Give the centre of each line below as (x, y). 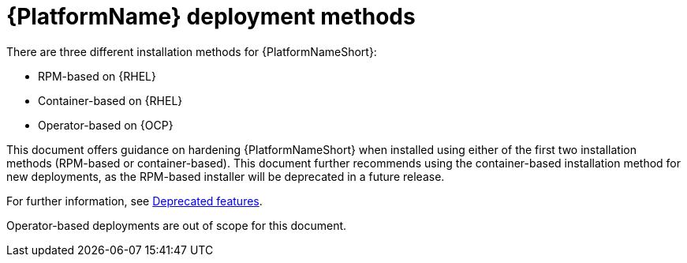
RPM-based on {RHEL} (97, 76)
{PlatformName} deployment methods (211, 17)
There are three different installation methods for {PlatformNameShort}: (192, 51)
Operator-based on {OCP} (106, 125)
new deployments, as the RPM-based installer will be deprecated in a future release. (226, 176)
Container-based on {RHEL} (110, 100)
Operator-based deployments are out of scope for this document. (177, 225)
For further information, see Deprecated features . (134, 201)
